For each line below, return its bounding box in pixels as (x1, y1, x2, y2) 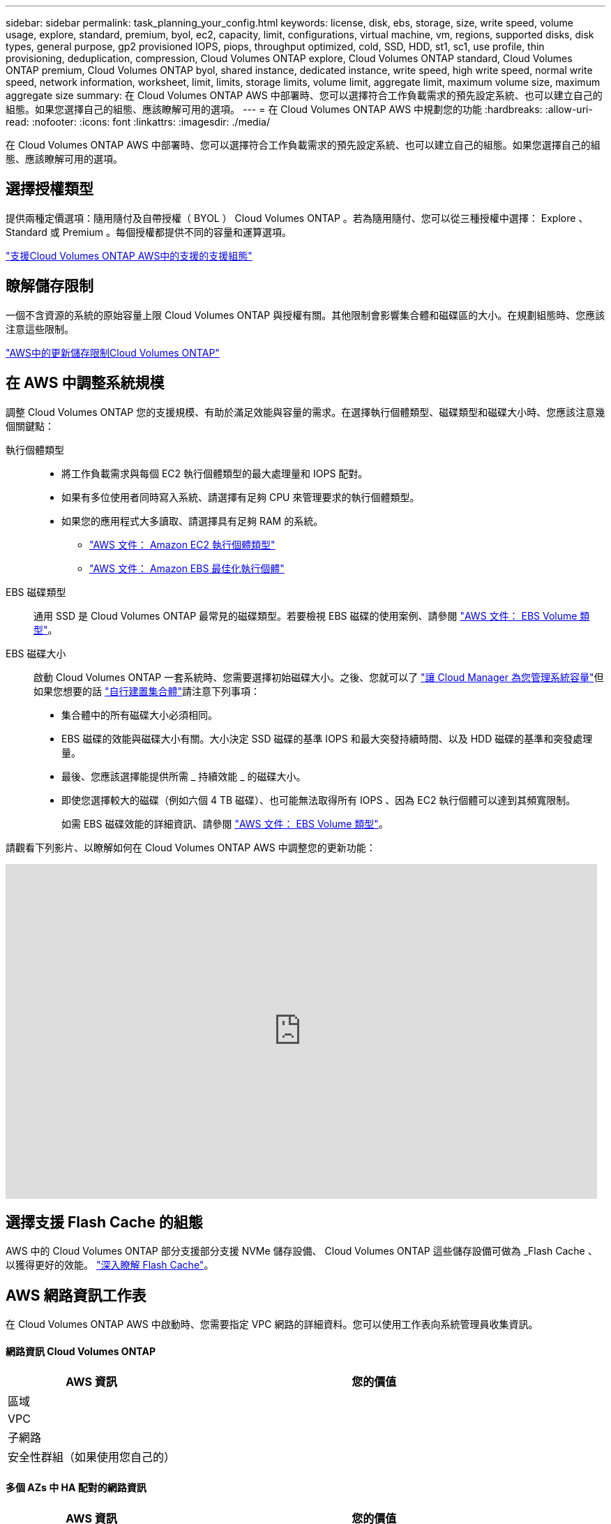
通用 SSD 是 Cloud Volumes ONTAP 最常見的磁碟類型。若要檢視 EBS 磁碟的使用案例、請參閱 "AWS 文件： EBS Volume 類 (33, 609, 590, 622)
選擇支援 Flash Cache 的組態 (6, 1213, 203, 1231)
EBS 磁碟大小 (6, 647, 66, 659)
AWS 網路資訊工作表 (6, 1286, 146, 1304)
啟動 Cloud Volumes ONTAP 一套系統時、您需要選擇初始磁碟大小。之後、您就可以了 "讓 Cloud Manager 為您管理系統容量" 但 (33, 671, 604, 683)
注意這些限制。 (6, 322, 74, 335)
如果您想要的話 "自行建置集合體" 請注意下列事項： (33, 685, 260, 697)
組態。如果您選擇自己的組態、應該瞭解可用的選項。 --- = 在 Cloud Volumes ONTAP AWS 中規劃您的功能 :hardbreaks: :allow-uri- (6, 103, 593, 115)
